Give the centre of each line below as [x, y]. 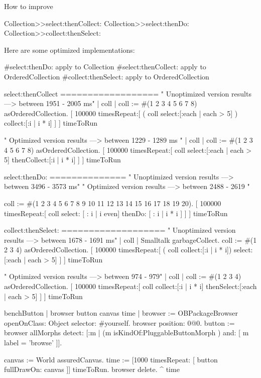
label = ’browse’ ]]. [33, 343]
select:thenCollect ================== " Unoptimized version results [128, 93]
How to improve [29, 6]
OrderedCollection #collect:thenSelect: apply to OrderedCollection [107, 76]
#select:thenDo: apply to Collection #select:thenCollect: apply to [105, 67]
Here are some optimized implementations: [70, 50]
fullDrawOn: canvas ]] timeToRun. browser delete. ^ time [92, 369]
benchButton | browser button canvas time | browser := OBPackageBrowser [121, 313]
